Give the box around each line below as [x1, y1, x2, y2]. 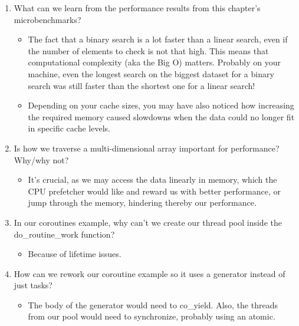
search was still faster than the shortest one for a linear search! [28, 79, 255, 91]
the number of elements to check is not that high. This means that [28, 44, 269, 57]
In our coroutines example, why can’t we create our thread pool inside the [14, 216, 282, 228]
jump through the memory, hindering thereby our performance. [28, 196, 257, 209]
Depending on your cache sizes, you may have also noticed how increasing [28, 99, 294, 111]
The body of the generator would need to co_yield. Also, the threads [28, 298, 278, 311]
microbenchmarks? [14, 13, 81, 25]
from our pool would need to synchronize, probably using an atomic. [28, 310, 275, 322]
